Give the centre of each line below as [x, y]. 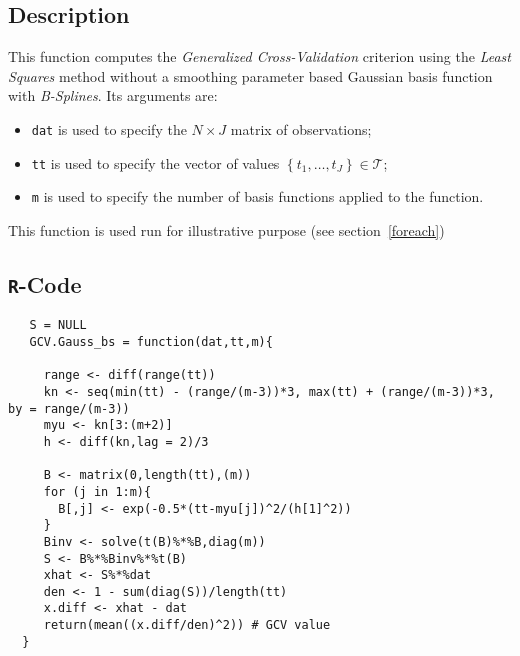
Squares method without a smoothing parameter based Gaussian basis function [250, 75]
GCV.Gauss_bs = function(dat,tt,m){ [151, 341]
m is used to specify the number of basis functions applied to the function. [257, 196]
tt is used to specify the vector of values [155, 162]
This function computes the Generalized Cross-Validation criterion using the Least [259, 56]
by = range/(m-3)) [69, 408]
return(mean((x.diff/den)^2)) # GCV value [187, 625]
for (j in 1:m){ [97, 491]
